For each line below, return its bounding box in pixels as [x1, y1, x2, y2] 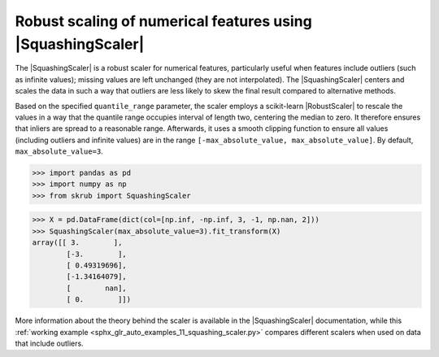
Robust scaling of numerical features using [15, 12, 312, 30]
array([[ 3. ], [32, 238, 123, 247]
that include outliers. [15, 338, 85, 348]
